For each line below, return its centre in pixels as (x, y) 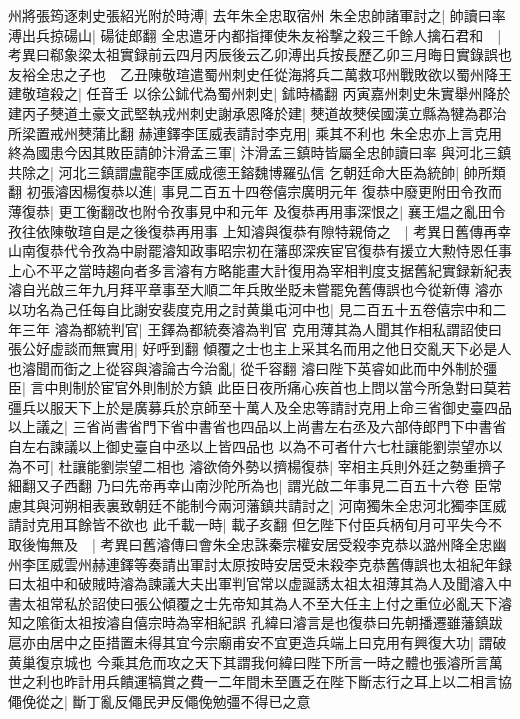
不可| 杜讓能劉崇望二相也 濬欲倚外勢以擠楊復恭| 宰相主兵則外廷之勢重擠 (256, 465)
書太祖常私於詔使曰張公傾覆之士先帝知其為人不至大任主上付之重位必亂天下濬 (260, 602)
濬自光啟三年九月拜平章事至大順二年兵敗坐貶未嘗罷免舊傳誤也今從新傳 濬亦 (255, 289)
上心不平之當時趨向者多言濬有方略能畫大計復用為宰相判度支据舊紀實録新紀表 (260, 269)
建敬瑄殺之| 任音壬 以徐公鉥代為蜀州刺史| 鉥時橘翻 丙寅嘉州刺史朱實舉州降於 (259, 93)
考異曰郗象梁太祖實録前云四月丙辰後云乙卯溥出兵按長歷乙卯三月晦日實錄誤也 (260, 54)
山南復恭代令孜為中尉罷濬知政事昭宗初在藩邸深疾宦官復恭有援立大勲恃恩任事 (260, 250)
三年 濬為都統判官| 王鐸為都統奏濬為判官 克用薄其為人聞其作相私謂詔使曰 (261, 328)
